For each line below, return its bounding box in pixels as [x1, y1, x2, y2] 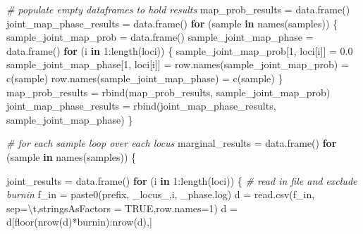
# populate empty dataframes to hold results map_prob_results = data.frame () [6, 2, 350, 16]
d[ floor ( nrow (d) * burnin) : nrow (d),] [6, 214, 152, 229]
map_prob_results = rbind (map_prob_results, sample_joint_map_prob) [6, 84, 331, 99]
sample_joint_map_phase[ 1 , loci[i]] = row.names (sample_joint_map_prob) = [6, 57, 349, 72]
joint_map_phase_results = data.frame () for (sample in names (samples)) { [6, 15, 338, 30]
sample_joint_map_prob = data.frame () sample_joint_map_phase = [6, 30, 314, 44]
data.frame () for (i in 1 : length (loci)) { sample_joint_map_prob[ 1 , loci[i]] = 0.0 [6, 43, 353, 58]
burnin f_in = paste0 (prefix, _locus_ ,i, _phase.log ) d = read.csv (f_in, [6, 187, 315, 202]
